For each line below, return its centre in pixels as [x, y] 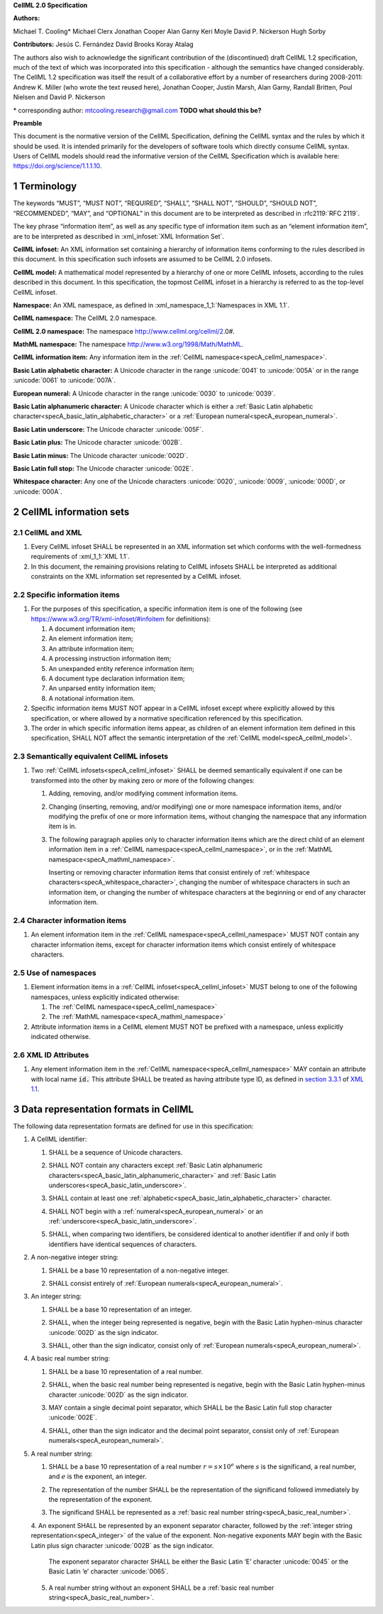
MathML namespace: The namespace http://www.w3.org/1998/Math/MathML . [128, 344]
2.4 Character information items [70, 920]
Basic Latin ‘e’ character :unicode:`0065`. [109, 1571]
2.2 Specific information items [66, 594]
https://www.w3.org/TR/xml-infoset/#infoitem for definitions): [121, 618]
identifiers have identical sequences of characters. [123, 1244]
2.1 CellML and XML [48, 533]
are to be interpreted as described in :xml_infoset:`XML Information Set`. [119, 236]
